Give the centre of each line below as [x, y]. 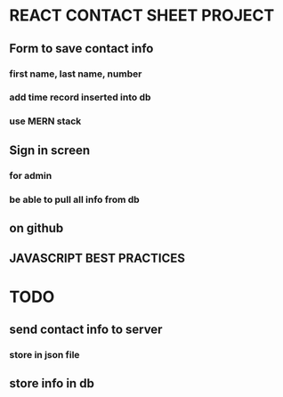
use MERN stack [45, 121]
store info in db [52, 384]
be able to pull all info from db [74, 199]
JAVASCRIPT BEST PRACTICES [97, 259]
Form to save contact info [81, 49]
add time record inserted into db [80, 97]
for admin [31, 175]
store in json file [44, 354]
